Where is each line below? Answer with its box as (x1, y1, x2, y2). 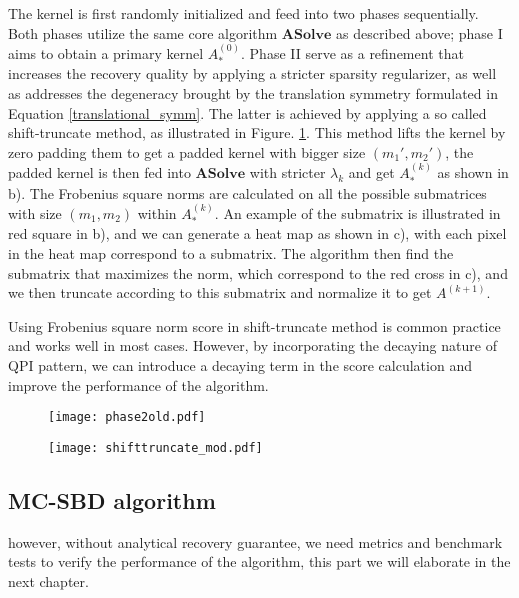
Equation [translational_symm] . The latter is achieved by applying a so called (8, 102, 487, 123)
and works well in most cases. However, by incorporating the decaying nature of (8, 335, 497, 356)
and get (348, 162, 395, 183)
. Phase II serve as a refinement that (241, 43, 464, 63)
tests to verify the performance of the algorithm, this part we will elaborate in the (8, 551, 511, 572)
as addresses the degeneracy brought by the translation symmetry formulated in (8, 83, 498, 104)
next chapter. (8, 570, 89, 591)
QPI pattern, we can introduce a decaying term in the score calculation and (8, 355, 472, 376)
